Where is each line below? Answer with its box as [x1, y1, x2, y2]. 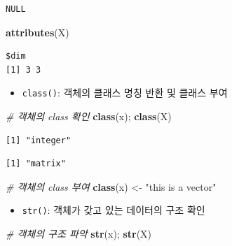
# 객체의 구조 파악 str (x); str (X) [6, 226, 152, 241]
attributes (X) [6, 24, 69, 39]
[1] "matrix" [6, 159, 66, 169]
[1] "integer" [6, 135, 71, 145]
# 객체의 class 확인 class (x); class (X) [6, 109, 172, 124]
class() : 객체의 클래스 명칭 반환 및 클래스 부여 [22, 85, 228, 100]
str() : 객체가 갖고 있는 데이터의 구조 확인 [22, 203, 205, 217]
